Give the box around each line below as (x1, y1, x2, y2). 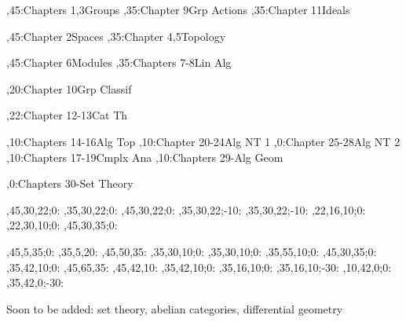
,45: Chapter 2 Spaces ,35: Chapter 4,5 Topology (6, 27, 226, 44)
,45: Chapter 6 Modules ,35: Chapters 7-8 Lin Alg (6, 54, 232, 71)
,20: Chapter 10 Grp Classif (6, 80, 132, 97)
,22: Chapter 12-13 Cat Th (6, 107, 128, 123)
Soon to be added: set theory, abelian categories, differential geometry (6, 300, 343, 317)
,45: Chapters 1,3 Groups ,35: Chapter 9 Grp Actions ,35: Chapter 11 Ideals (6, 2, 350, 17)
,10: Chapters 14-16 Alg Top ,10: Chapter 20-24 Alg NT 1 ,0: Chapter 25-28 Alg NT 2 (6, 133, 401, 149)
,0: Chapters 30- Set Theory (6, 175, 134, 192)
